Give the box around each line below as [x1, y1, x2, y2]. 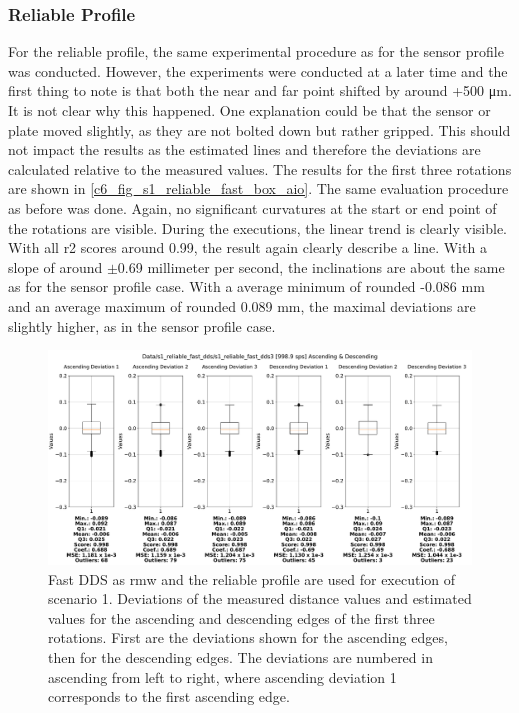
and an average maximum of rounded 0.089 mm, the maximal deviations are [8, 295, 476, 316]
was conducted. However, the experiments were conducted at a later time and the [8, 60, 508, 81]
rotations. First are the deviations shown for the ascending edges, [48, 627, 448, 648]
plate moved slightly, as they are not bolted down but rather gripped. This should [8, 119, 511, 140]
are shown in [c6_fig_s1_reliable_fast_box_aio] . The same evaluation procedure [8, 178, 509, 199]
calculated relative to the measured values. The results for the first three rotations [8, 158, 512, 179]
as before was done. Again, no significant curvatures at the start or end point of [8, 197, 497, 218]
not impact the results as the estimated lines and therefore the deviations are [8, 139, 481, 160]
